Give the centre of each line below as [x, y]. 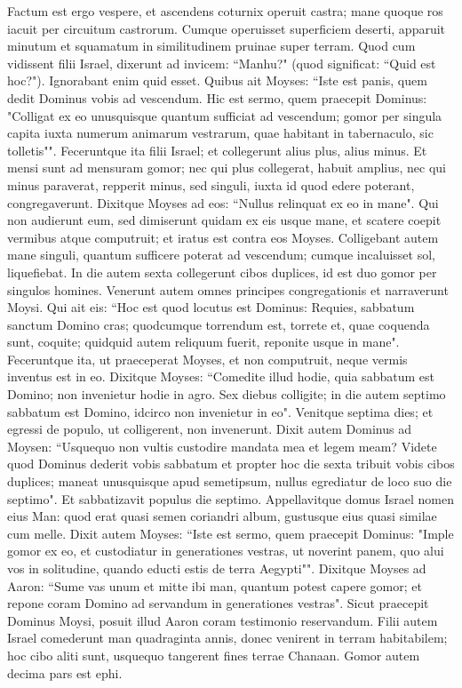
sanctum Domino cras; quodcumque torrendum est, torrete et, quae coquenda [219, 324]
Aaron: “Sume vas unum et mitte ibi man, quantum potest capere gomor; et [215, 585]
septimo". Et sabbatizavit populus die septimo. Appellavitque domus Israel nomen [231, 498]
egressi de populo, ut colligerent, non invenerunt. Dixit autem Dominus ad [209, 429]
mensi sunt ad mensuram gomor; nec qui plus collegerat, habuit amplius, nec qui [227, 168]
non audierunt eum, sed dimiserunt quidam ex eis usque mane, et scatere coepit [224, 220]
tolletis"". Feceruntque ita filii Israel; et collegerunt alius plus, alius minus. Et [217, 150]
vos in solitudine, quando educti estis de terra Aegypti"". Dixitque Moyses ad [217, 568]
